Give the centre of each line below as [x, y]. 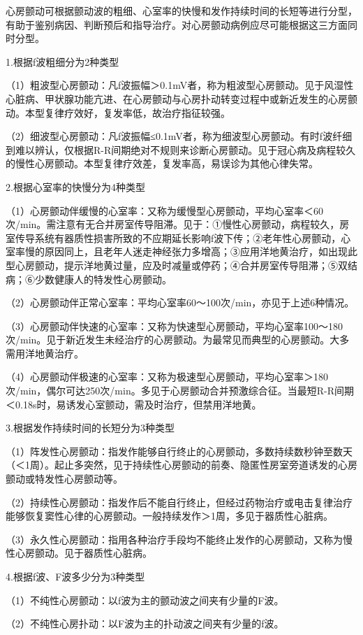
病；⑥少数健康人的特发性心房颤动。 [89, 279]
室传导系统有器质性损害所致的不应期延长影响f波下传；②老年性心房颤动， [173, 237]
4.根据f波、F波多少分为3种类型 [75, 576]
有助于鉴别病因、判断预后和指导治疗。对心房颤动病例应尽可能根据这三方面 [177, 24]
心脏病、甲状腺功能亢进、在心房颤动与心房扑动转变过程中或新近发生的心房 [177, 98]
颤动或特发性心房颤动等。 [64, 479]
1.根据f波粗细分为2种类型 [62, 61]
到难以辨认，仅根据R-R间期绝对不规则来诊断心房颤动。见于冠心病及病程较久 [181, 149]
